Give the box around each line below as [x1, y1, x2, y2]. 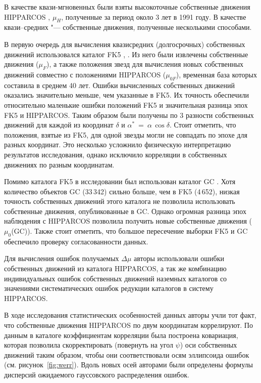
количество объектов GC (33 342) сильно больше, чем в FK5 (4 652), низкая [4, 186, 240, 196]
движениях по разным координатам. [4, 159, 115, 169]
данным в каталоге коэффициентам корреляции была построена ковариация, [4, 329, 238, 340]
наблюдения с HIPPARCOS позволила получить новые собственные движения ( [4, 216, 252, 226]
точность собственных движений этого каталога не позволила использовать [4, 196, 235, 206]
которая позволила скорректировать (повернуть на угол [4, 339, 173, 350]
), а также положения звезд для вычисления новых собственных [46, 59, 244, 69]
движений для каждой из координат [4, 119, 114, 130]
